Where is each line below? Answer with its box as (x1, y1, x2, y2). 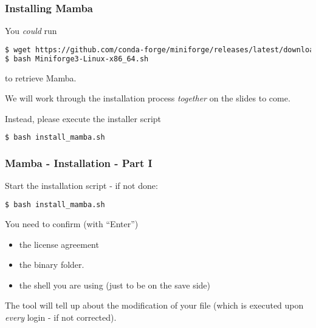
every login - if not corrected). (5, 310, 117, 323)
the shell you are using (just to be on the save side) (19, 278, 211, 291)
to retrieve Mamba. (5, 71, 77, 84)
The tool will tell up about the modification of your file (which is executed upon (5, 299, 304, 312)
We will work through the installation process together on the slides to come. (5, 92, 290, 104)
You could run (5, 24, 57, 37)
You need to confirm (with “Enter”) (5, 217, 139, 230)
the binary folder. (19, 258, 84, 271)
